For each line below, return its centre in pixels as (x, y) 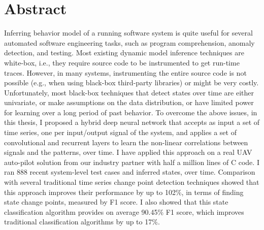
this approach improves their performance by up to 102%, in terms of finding (124, 192)
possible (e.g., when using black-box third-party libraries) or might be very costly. (131, 83)
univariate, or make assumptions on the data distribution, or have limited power (129, 102)
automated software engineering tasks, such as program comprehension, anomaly (129, 42)
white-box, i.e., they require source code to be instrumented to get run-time (122, 62)
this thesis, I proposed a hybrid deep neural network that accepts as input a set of (132, 122)
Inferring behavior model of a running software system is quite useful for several (128, 33)
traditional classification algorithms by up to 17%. (82, 222)
